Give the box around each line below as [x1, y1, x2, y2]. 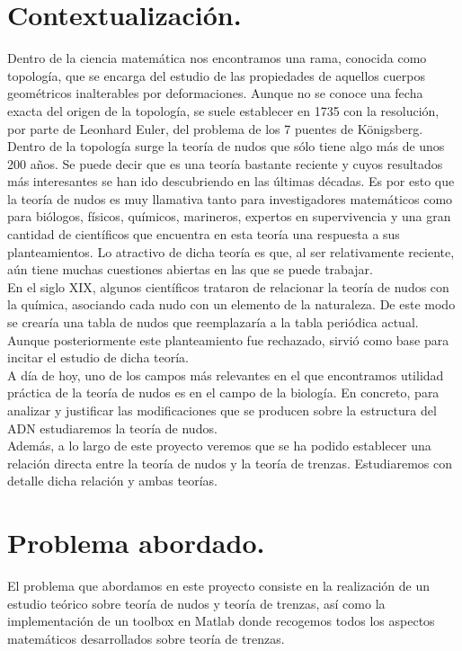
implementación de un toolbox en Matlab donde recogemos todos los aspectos [7, 611, 435, 630]
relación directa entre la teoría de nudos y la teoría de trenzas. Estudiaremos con [7, 453, 453, 472]
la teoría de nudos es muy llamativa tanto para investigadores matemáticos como [7, 189, 453, 208]
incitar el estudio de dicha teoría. [7, 348, 189, 367]
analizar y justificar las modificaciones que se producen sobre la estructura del [7, 401, 437, 419]
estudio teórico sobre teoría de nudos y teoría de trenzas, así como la [7, 593, 386, 612]
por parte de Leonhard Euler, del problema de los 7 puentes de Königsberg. [7, 119, 423, 138]
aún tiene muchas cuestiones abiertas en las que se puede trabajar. [7, 260, 373, 279]
